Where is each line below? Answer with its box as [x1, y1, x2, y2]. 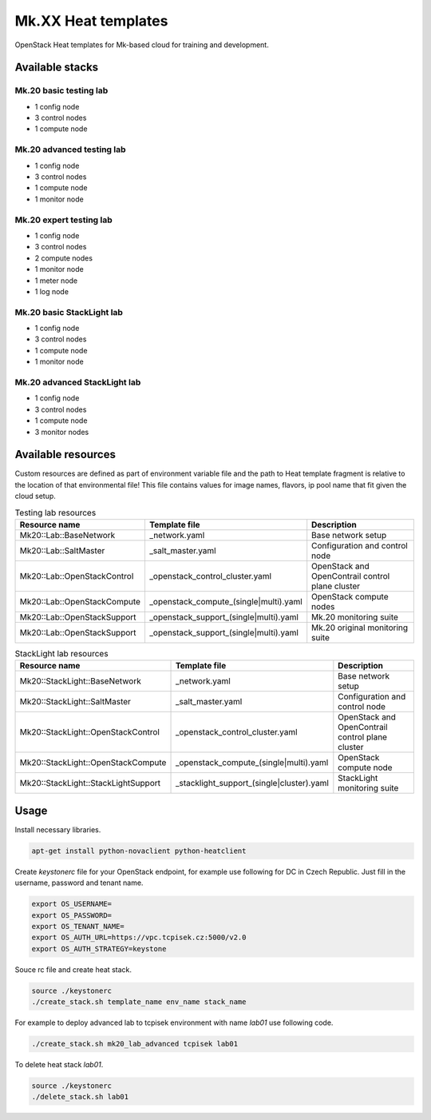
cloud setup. [14, 492, 56, 501]
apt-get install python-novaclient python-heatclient [31, 846, 247, 855]
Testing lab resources [14, 507, 97, 518]
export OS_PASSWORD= [31, 911, 112, 919]
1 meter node [34, 276, 78, 285]
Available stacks [14, 61, 99, 74]
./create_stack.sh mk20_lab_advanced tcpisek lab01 [31, 1039, 239, 1049]
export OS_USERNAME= [31, 899, 112, 909]
